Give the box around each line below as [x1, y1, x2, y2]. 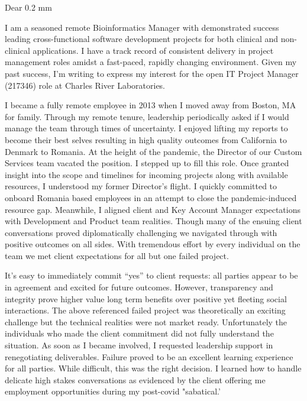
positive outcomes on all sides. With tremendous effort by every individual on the [5, 238, 300, 250]
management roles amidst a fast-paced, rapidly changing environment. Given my [5, 56, 297, 68]
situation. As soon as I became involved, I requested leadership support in [5, 339, 273, 351]
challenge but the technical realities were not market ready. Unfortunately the [5, 315, 287, 328]
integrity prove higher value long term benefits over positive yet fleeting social [5, 292, 287, 305]
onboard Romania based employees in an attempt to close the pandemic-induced [5, 191, 297, 203]
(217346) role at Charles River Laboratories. [5, 79, 166, 91]
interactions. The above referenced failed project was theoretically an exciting [5, 304, 286, 316]
